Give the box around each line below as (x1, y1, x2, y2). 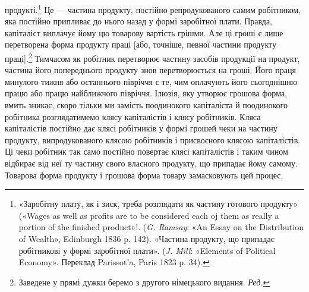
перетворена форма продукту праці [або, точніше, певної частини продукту (5, 38, 276, 51)
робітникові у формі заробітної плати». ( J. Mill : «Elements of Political (18, 244, 276, 256)
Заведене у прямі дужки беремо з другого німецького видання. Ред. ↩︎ (18, 275, 270, 288)
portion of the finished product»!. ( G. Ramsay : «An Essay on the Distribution (18, 221, 304, 233)
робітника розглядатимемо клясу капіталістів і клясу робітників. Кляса (5, 110, 261, 123)
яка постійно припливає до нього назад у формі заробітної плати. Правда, (5, 15, 272, 27)
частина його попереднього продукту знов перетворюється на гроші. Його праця (5, 64, 296, 76)
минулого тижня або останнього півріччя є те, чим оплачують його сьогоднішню (5, 75, 298, 87)
